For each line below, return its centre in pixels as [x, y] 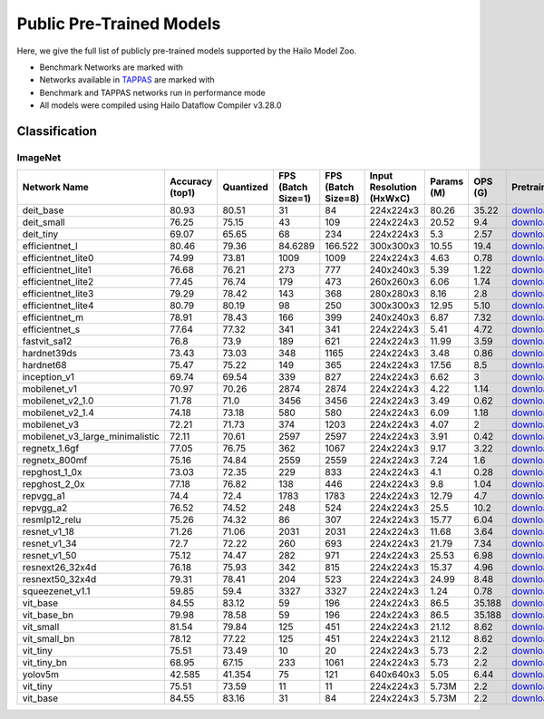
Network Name [56, 188]
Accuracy [191, 181]
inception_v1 [49, 377]
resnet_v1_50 [49, 556]
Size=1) [295, 199]
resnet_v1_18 [48, 532]
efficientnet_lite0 [58, 258]
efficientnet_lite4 [58, 306]
